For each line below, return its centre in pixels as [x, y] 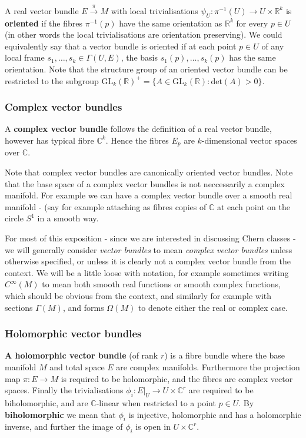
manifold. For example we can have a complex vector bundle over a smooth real [149, 195]
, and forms [83, 307]
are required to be [221, 390]
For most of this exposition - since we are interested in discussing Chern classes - [150, 238]
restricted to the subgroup [52, 80]
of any [273, 46]
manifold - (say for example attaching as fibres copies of [106, 206]
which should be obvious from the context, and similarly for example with [138, 295]
